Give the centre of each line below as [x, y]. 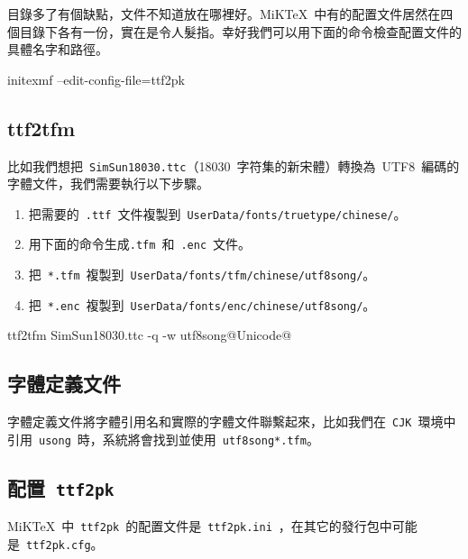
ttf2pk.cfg [59, 545]
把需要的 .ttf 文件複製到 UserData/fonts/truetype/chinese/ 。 [217, 213]
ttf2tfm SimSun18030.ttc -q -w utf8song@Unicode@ [150, 335]
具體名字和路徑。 [58, 49]
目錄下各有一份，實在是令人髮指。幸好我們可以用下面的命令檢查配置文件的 [240, 31]
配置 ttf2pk [61, 487]
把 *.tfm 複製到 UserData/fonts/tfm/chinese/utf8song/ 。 [202, 275]
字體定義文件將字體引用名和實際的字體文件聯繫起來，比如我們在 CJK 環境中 [232, 422]
